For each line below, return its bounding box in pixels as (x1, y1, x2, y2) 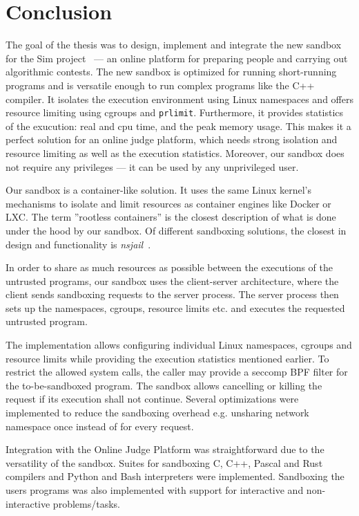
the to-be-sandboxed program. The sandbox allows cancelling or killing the (6, 378, 322, 392)
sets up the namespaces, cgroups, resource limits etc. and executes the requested (6, 300, 345, 315)
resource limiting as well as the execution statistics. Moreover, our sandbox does (6, 145, 345, 160)
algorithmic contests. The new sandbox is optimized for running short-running (6, 64, 337, 79)
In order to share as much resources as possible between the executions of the (6, 260, 333, 275)
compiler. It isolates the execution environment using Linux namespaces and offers (6, 91, 353, 106)
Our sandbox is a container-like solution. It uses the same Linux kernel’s (6, 183, 312, 197)
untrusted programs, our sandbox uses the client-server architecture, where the (6, 273, 339, 288)
